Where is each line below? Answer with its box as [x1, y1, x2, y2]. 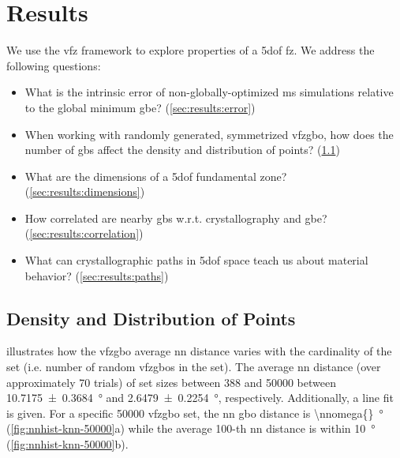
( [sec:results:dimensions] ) [24, 183, 145, 200]
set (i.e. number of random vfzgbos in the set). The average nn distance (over [6, 359, 381, 375]
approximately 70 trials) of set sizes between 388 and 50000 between [6, 374, 336, 390]
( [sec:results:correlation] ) [24, 225, 144, 242]
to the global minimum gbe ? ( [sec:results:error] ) [24, 99, 256, 115]
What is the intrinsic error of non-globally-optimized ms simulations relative [24, 84, 394, 100]
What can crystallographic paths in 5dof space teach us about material [24, 252, 368, 268]
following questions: [6, 57, 101, 73]
